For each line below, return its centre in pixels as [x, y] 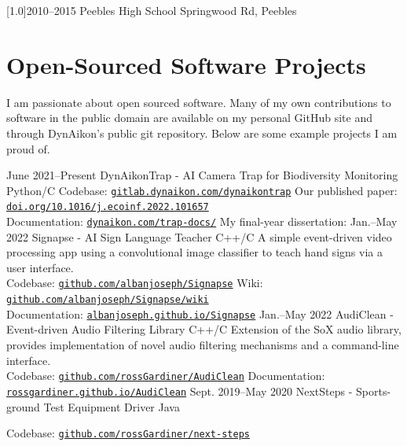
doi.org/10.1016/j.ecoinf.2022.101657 [108, 207]
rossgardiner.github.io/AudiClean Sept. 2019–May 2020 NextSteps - [180, 391]
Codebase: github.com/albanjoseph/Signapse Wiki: [135, 283]
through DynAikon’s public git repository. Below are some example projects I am [202, 133]
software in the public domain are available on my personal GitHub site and [189, 118]
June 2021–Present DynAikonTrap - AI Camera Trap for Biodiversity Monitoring [202, 175]
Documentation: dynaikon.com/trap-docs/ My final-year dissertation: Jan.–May [202, 221]
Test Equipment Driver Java [112, 406]
